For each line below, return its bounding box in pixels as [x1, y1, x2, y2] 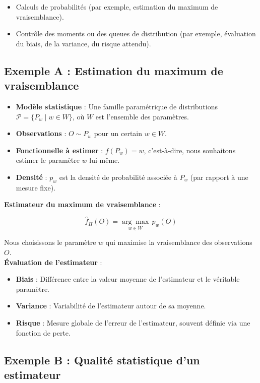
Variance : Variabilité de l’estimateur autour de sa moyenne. [16, 300, 206, 311]
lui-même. [89, 155, 120, 165]
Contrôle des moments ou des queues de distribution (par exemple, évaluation [16, 28, 256, 39]
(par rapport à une [190, 171, 248, 182]
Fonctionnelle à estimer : [16, 145, 103, 155]
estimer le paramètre [16, 155, 80, 165]
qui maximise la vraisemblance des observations [105, 237, 252, 247]
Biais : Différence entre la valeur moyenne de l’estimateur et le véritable [16, 274, 240, 284]
